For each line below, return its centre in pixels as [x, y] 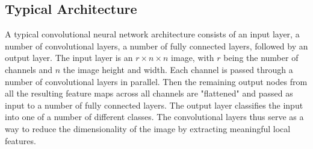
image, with [193, 58]
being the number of [261, 58]
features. [20, 140]
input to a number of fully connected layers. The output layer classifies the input [154, 105]
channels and [29, 69]
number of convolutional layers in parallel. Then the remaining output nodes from [156, 81]
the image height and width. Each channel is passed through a [178, 69]
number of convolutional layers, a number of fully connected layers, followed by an [156, 46]
